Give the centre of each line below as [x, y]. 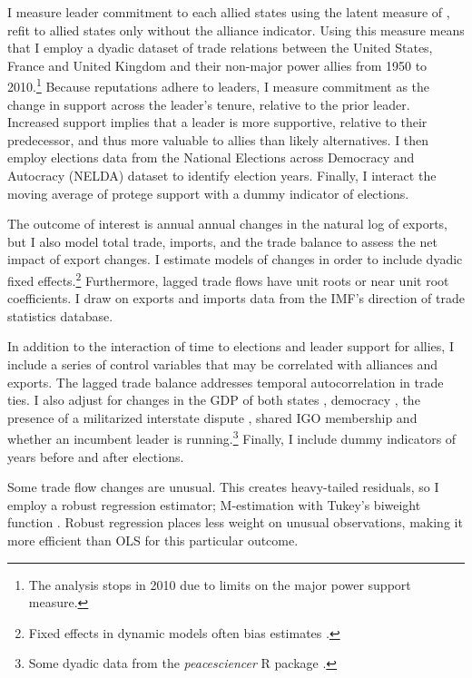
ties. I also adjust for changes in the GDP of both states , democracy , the [214, 400]
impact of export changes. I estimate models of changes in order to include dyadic [235, 259]
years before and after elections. [96, 456]
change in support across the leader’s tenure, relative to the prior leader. [209, 104]
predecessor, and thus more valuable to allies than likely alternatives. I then [218, 139]
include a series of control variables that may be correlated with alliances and [223, 364]
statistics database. [60, 315]
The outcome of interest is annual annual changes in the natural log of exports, [227, 224]
